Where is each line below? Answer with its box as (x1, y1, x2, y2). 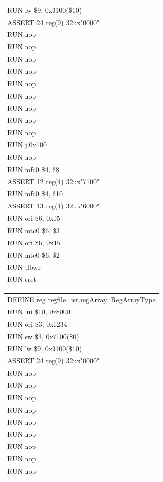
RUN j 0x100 (7, 139, 47, 150)
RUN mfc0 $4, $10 (7, 188, 63, 199)
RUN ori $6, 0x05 (7, 213, 60, 223)
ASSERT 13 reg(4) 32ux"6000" (7, 201, 100, 211)
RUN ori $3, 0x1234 (7, 318, 67, 329)
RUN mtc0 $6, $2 (7, 249, 60, 260)
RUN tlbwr (7, 262, 41, 272)
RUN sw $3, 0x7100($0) (7, 331, 79, 341)
